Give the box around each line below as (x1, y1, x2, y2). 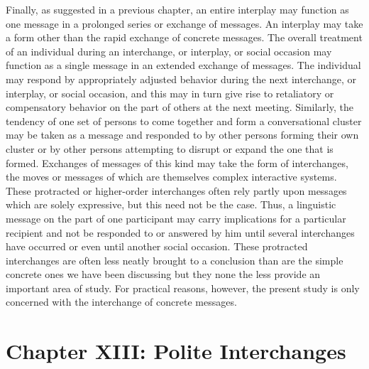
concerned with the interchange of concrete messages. (6, 294, 237, 309)
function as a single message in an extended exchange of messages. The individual (6, 58, 361, 73)
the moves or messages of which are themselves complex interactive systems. (6, 169, 337, 184)
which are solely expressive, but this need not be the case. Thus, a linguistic (6, 197, 336, 212)
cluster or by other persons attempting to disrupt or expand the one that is (6, 141, 334, 156)
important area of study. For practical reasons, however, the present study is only (6, 280, 360, 295)
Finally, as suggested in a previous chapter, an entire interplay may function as (6, 2, 349, 16)
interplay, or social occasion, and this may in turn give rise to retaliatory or (6, 85, 334, 100)
